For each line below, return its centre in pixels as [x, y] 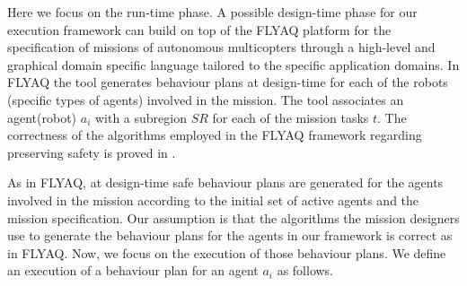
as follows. [305, 270]
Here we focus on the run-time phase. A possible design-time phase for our [212, 12]
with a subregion [141, 117]
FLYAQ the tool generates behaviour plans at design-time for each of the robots [228, 82]
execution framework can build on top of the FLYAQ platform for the [199, 29]
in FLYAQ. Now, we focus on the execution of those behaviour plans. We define [227, 252]
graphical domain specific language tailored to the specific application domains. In [233, 64]
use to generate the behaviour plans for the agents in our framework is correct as [230, 235]
